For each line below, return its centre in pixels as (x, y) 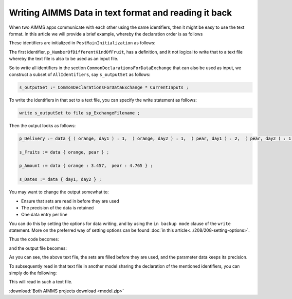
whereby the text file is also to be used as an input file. (64, 59)
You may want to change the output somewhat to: (59, 192)
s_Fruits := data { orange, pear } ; (64, 152)
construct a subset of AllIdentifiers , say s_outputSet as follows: (80, 74)
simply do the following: (33, 273)
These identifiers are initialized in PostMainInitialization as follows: (82, 43)
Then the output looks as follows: (42, 125)
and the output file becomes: (38, 248)
